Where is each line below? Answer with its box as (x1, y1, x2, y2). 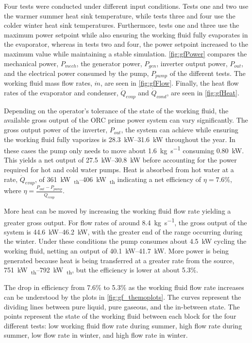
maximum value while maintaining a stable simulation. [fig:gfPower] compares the (4, 48, 247, 58)
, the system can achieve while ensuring (121, 125, 238, 135)
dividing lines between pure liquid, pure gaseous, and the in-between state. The (4, 301, 240, 311)
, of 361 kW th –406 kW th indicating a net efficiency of (35, 174, 202, 185)
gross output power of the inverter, (4, 125, 108, 135)
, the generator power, (76, 58, 142, 68)
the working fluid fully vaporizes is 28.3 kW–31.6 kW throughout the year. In (4, 134, 235, 144)
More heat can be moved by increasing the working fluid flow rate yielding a (4, 206, 231, 216)
